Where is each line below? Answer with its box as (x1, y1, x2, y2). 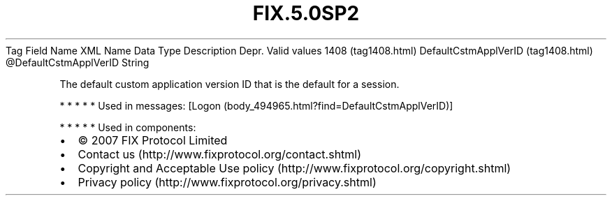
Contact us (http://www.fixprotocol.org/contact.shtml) (78, 147, 362, 161)
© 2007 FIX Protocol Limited (78, 133, 228, 147)
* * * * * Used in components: (59, 121, 196, 133)
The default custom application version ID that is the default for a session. (59, 77, 400, 90)
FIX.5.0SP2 (252, 1, 360, 25)
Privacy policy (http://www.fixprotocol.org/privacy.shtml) (78, 174, 377, 189)
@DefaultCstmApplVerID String (6, 56, 150, 68)
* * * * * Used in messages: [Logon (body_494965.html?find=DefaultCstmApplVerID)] (59, 99, 453, 112)
